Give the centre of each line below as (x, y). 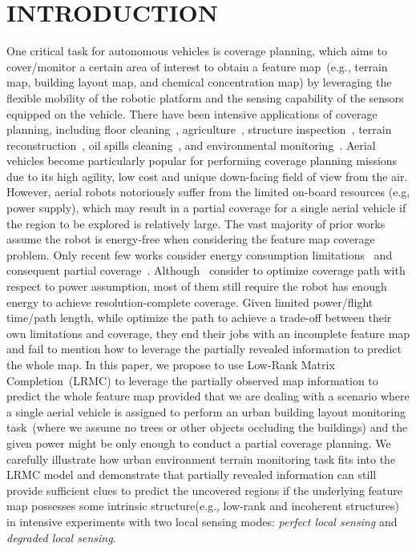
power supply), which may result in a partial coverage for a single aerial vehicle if (206, 208)
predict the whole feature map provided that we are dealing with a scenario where (208, 396)
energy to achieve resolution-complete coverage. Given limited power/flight (190, 302)
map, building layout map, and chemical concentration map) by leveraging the (199, 82)
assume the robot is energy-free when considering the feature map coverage (191, 239)
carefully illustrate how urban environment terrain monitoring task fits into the (201, 458)
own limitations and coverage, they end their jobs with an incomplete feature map (208, 333)
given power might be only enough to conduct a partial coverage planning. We (199, 442)
